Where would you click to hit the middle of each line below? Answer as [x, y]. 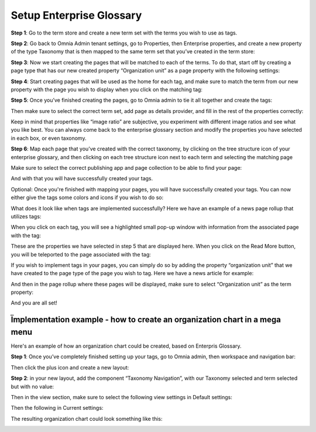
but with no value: [32, 386]
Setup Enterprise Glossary [76, 15]
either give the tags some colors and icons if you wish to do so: [87, 198]
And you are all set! [34, 303]
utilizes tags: [26, 216]
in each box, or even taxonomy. [49, 138]
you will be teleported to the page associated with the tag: [81, 254]
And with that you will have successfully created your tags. [82, 179]
